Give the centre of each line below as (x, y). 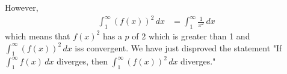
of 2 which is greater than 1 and (191, 36)
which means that (38, 36)
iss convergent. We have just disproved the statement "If (178, 47)
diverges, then (82, 61)
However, (22, 7)
